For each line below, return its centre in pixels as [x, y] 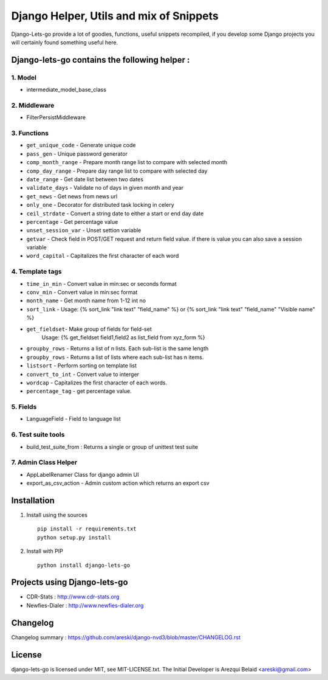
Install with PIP [45, 551]
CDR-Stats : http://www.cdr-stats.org [73, 597]
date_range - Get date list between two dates [85, 179]
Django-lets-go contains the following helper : [101, 60]
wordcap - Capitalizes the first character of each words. [97, 383]
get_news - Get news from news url [72, 196]
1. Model [24, 77]
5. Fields [24, 407]
